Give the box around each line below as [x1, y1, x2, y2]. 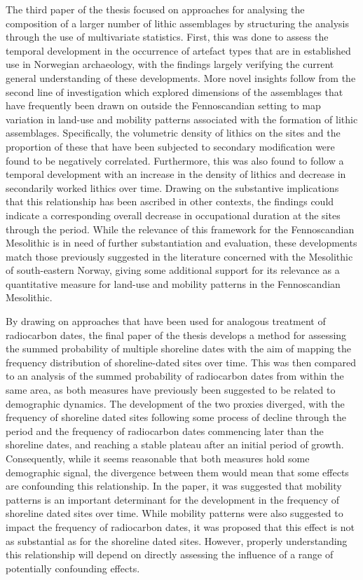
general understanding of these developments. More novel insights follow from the [6, 70, 356, 85]
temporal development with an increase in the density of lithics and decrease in [6, 167, 346, 181]
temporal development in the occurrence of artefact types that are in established [6, 43, 351, 57]
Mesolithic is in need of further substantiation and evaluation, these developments [6, 235, 357, 250]
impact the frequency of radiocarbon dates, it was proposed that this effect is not [6, 519, 355, 534]
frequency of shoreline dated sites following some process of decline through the [6, 410, 346, 424]
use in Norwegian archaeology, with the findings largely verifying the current [6, 57, 334, 71]
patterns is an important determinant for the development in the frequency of [6, 492, 339, 506]
